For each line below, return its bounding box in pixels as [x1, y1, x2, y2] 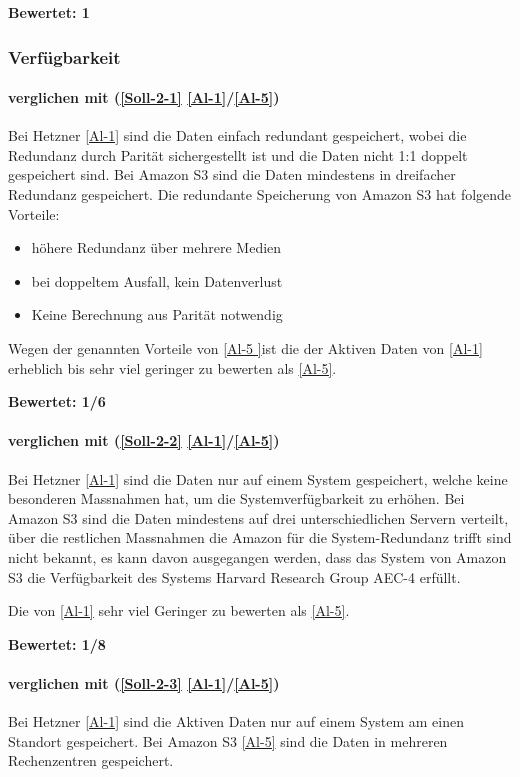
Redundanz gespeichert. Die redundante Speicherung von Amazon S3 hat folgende [8, 184, 512, 205]
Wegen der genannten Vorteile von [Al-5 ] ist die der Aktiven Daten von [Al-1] [8, 337, 483, 358]
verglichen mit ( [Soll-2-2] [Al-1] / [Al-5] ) [8, 430, 280, 451]
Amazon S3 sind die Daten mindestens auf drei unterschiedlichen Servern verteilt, [8, 507, 509, 528]
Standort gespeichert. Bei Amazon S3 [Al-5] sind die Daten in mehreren [8, 730, 448, 751]
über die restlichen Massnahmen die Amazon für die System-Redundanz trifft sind [8, 527, 512, 548]
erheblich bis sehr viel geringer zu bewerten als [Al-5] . [8, 357, 337, 378]
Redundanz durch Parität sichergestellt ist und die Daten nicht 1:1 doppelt [8, 144, 468, 165]
